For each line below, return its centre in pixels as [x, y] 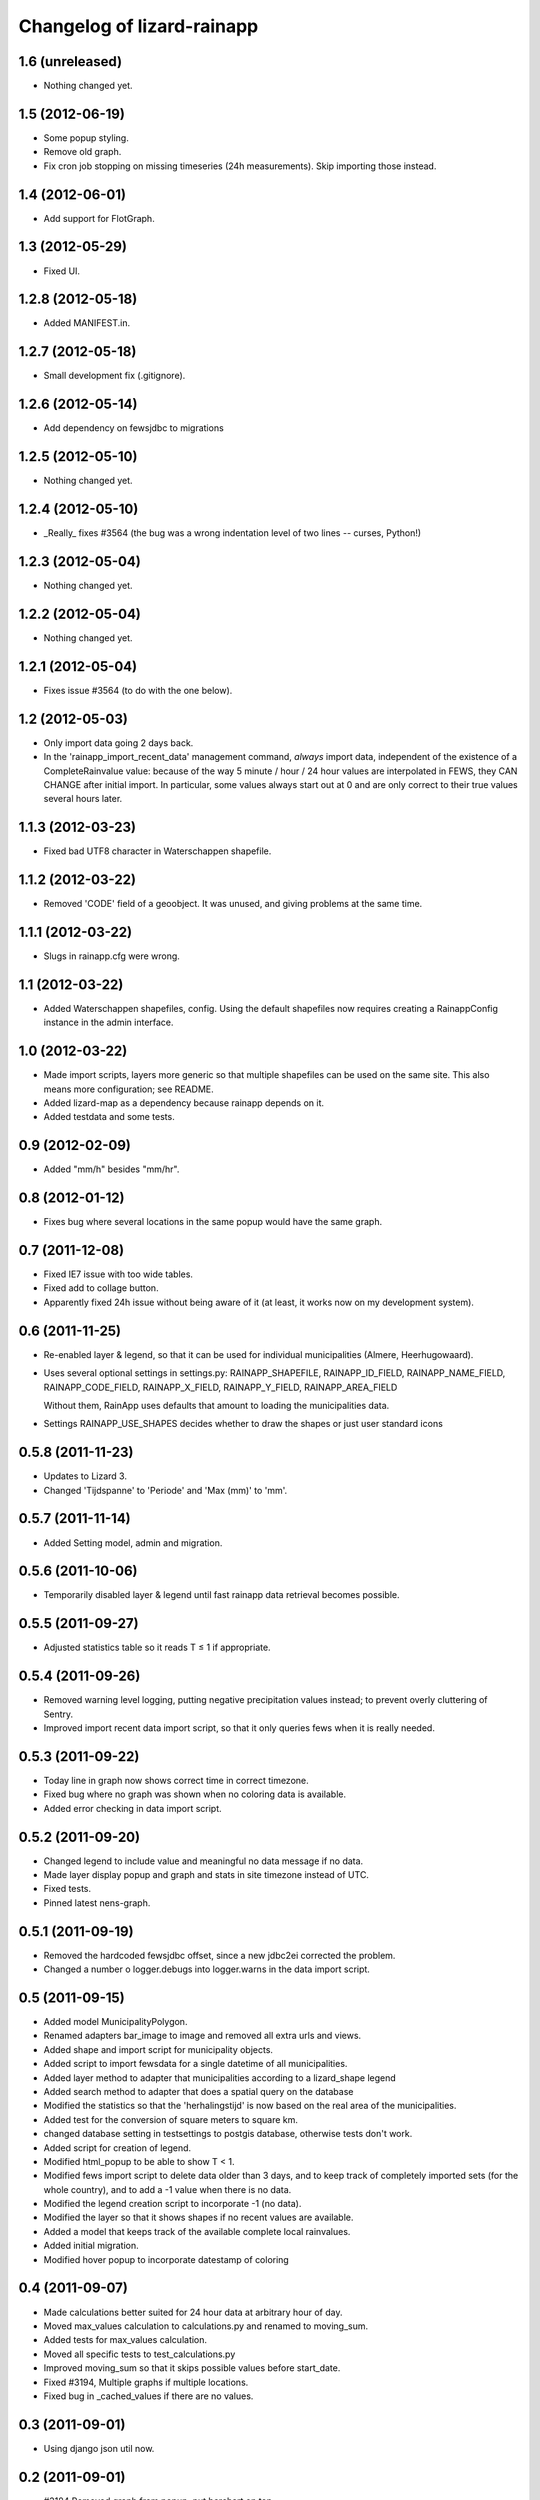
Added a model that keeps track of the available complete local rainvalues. [197, 2231]
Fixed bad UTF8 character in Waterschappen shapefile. [157, 851]
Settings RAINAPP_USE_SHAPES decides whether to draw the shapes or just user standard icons [243, 1424]
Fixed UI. [61, 271]
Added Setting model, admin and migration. [133, 1542]
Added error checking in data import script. [132, 1808]
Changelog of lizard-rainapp [138, 26]
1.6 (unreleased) [70, 61]
